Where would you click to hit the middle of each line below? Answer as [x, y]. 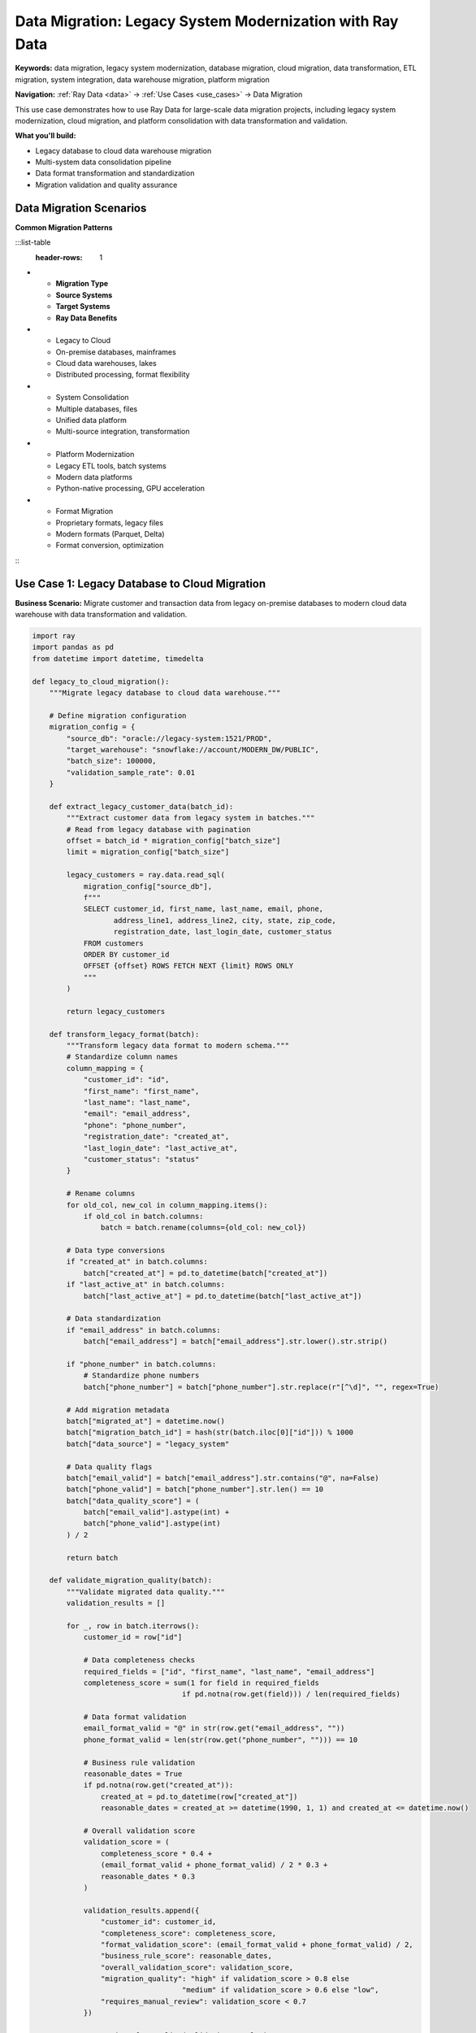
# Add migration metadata [118, 1410]
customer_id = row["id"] [133, 1637]
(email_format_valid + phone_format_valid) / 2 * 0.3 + [214, 1865]
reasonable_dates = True [133, 1774]
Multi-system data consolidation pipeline [104, 162]
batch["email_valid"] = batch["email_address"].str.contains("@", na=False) [223, 1478]
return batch [92, 1558]
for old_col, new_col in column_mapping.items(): [167, 1205]
